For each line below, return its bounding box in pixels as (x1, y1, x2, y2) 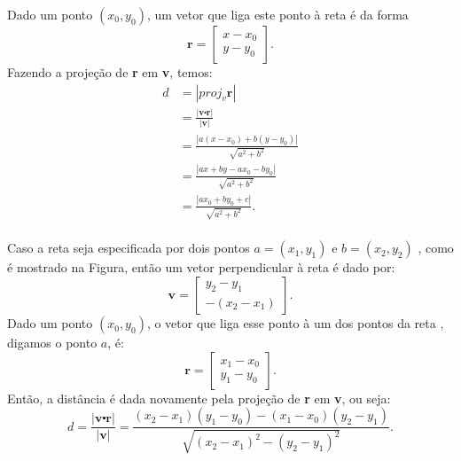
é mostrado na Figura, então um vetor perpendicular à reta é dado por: (7, 258, 395, 277)
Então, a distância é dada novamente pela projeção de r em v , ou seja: (7, 388, 391, 407)
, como (418, 238, 454, 257)
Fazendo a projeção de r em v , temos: (7, 63, 213, 81)
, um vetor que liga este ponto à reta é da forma (146, 5, 409, 23)
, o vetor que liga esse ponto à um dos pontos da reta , (146, 314, 444, 332)
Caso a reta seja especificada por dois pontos (7, 238, 250, 257)
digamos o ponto (7, 333, 98, 352)
